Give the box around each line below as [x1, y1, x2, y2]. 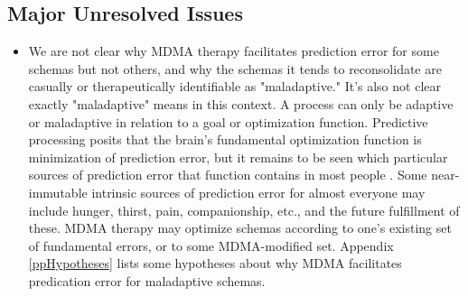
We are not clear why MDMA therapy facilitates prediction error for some [28, 42, 439, 60]
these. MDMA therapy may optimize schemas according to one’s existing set [28, 218, 452, 237]
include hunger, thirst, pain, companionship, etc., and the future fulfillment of [28, 200, 460, 219]
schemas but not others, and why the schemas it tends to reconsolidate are [28, 59, 442, 78]
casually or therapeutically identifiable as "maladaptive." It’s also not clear [28, 77, 441, 96]
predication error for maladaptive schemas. [28, 271, 266, 290]
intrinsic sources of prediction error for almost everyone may [91, 182, 426, 201]
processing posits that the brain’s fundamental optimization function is [28, 130, 422, 149]
